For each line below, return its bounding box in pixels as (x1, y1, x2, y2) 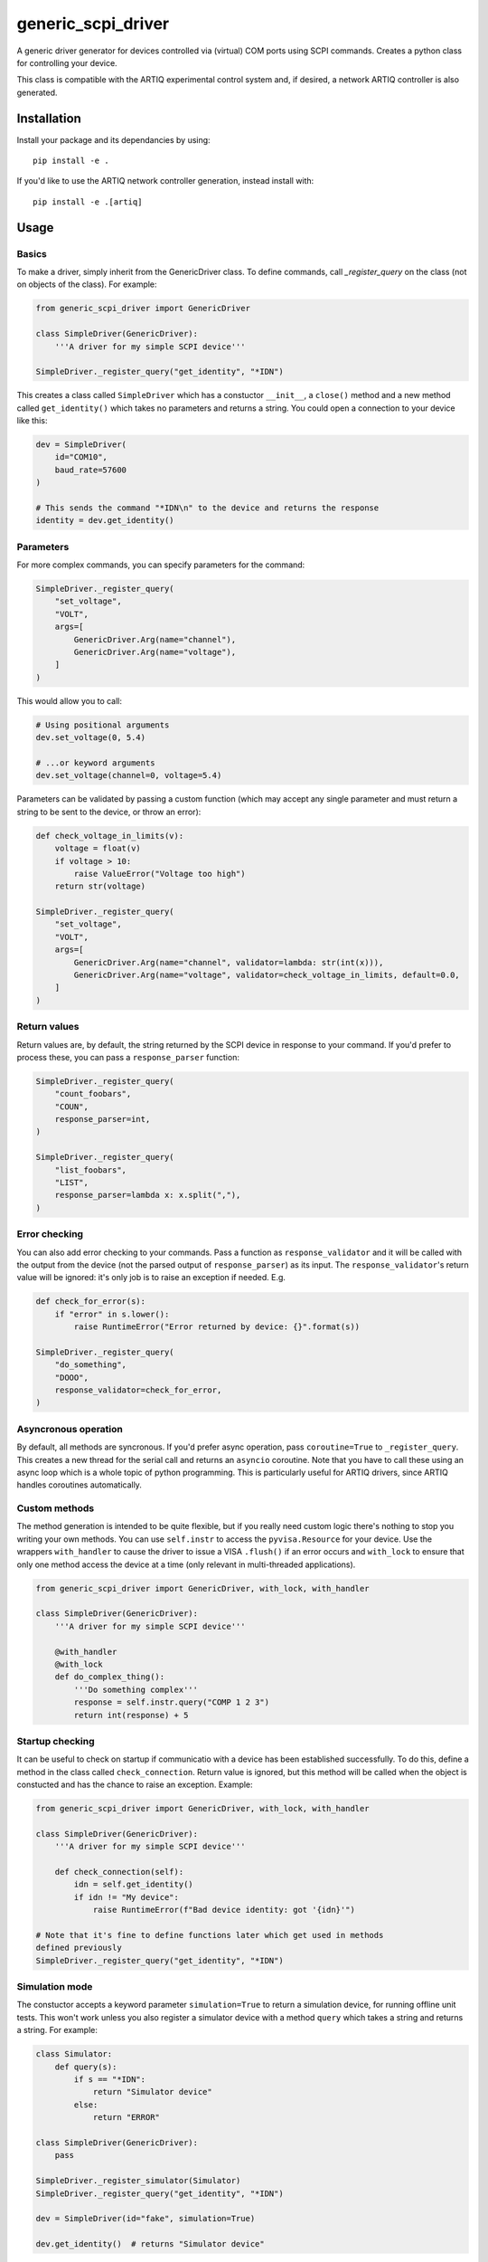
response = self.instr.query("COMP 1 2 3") (73, 1697, 270, 1707)
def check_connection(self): (54, 1867, 184, 1877)
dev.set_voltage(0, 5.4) (35, 733, 146, 743)
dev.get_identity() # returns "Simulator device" (35, 2239, 266, 2249)
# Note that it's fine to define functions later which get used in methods (35, 1930, 384, 1940)
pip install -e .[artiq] (33, 196, 143, 207)
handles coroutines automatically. (16, 1479, 142, 1490)
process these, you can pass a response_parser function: (16, 1051, 239, 1062)
